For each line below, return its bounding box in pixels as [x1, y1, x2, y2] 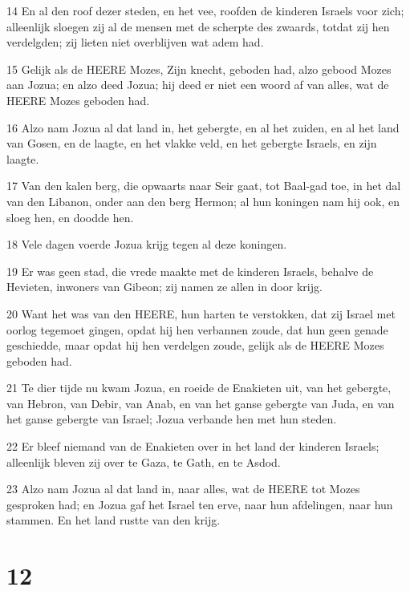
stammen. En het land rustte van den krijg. [6, 512, 221, 528]
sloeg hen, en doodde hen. [6, 208, 134, 225]
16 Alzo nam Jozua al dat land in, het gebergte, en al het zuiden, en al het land [6, 119, 400, 136]
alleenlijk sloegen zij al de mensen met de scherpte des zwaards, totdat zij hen [6, 18, 390, 34]
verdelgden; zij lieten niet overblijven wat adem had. [6, 34, 264, 51]
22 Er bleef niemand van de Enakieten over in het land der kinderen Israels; [6, 438, 380, 455]
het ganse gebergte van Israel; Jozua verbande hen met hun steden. [6, 411, 337, 427]
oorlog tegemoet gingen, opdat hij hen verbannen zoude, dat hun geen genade [6, 321, 388, 338]
